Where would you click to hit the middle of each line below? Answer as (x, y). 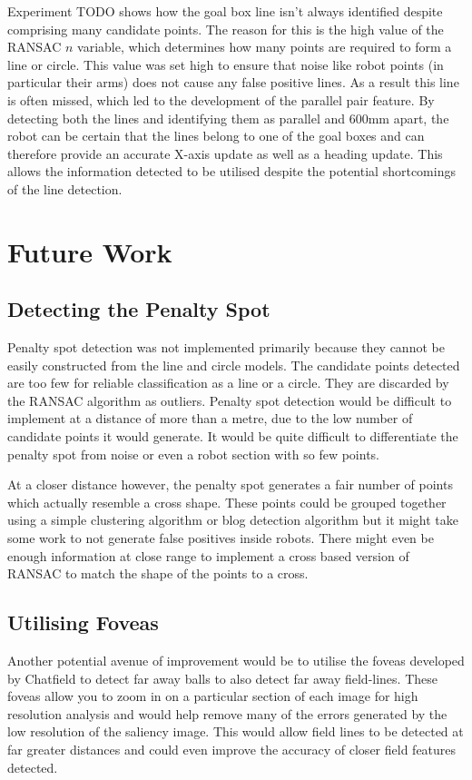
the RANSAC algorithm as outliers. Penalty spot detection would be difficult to (230, 400)
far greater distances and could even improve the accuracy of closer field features (232, 749)
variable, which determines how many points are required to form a (265, 47)
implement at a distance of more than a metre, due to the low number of (210, 418)
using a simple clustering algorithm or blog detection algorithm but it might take (233, 520)
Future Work (90, 251)
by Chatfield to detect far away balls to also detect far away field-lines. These (222, 678)
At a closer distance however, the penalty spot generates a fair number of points (230, 484)
